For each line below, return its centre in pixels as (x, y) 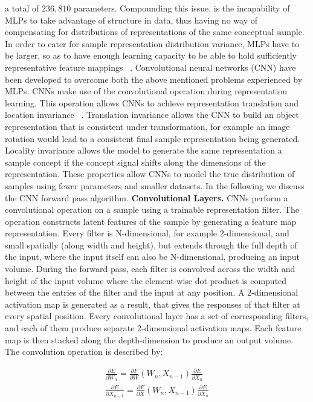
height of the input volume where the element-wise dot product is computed (146, 280)
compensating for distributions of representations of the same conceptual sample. (155, 32)
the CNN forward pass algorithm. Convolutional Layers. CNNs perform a (147, 197)
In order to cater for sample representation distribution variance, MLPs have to (152, 43)
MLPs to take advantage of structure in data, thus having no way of (131, 20)
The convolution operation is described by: (84, 352)
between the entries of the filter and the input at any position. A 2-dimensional (152, 292)
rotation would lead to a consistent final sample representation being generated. (153, 138)
